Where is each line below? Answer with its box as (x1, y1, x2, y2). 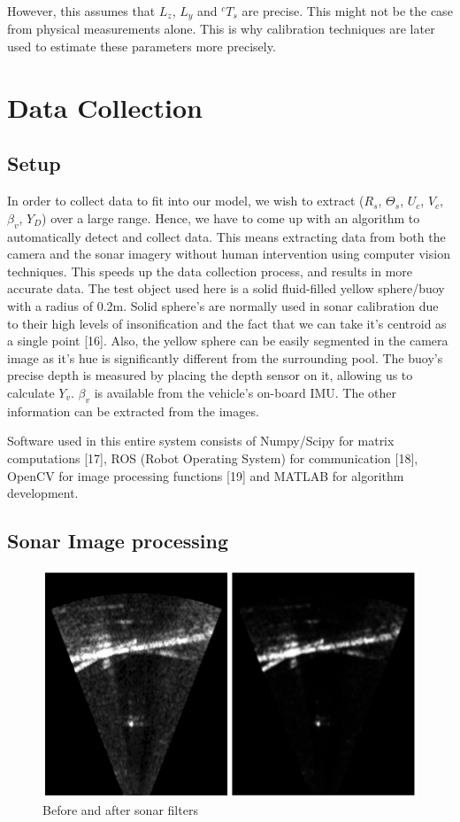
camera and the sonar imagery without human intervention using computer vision (7, 244, 450, 263)
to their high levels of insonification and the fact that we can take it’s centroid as (7, 314, 447, 332)
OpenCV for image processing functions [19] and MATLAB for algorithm (7, 466, 404, 485)
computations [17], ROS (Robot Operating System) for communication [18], (7, 448, 418, 467)
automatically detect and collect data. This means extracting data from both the (7, 227, 446, 245)
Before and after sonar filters (42, 801, 198, 819)
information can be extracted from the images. (7, 401, 259, 420)
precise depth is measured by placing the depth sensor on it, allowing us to (7, 366, 413, 384)
